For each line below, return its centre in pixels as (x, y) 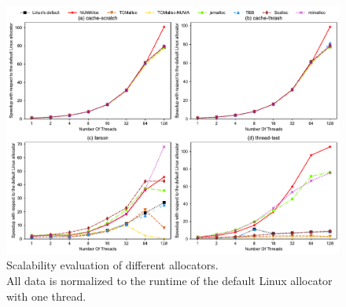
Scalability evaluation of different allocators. (112, 265)
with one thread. (46, 296)
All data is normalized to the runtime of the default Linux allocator (169, 280)
